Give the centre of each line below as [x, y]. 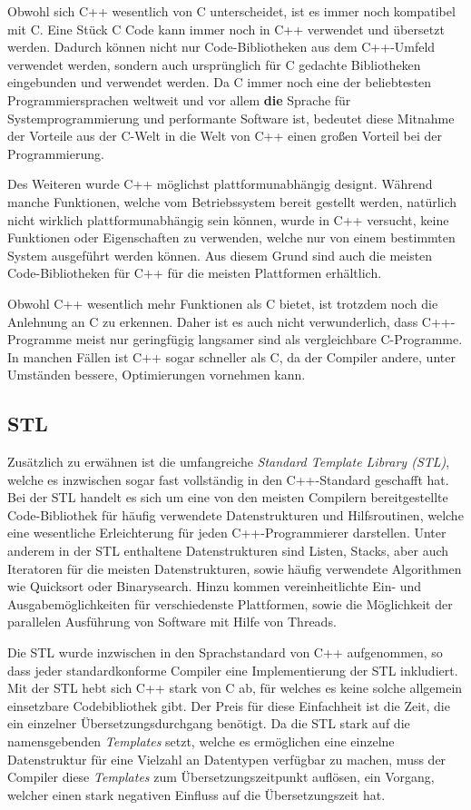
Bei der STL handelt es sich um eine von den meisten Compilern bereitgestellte [228, 497]
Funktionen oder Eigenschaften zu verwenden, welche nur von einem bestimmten [231, 237]
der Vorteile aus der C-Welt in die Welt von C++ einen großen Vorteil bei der [225, 136]
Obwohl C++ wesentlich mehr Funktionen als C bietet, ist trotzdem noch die [223, 303]
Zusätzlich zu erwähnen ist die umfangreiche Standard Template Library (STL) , [229, 462]
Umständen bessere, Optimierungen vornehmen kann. [157, 375]
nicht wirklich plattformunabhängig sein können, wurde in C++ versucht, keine [228, 219]
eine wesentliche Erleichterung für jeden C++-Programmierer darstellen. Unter [227, 533]
